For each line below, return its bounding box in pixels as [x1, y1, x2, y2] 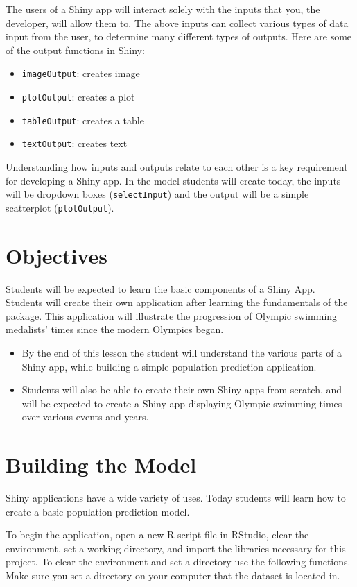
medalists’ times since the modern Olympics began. [6, 322, 224, 337]
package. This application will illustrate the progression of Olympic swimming [6, 308, 338, 323]
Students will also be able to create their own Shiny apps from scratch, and [21, 382, 342, 397]
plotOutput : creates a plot [21, 90, 135, 104]
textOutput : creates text [21, 136, 128, 151]
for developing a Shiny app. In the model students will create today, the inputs [6, 173, 341, 187]
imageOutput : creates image [21, 66, 140, 80]
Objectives [6, 241, 107, 269]
